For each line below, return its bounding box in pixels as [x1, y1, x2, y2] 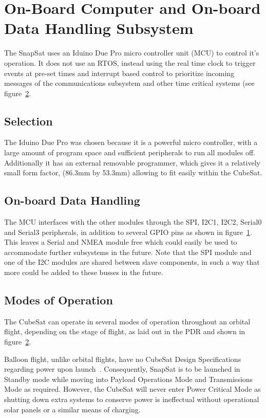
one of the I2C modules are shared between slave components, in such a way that [4, 257, 260, 267]
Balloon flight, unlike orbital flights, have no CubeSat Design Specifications [4, 353, 241, 364]
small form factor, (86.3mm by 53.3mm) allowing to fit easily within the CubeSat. [4, 167, 262, 178]
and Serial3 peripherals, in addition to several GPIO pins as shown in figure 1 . [4, 226, 252, 237]
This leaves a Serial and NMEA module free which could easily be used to [4, 237, 237, 247]
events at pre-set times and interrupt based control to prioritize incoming [4, 67, 235, 78]
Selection [4, 113, 53, 129]
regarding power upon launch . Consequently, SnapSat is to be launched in [4, 364, 240, 374]
